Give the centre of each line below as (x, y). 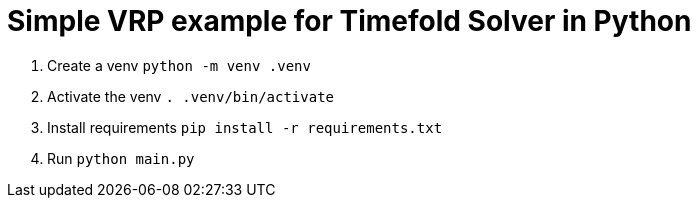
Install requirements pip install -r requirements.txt (245, 127)
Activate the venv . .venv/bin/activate (190, 96)
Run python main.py (121, 158)
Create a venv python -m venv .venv (179, 65)
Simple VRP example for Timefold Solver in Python (349, 21)
